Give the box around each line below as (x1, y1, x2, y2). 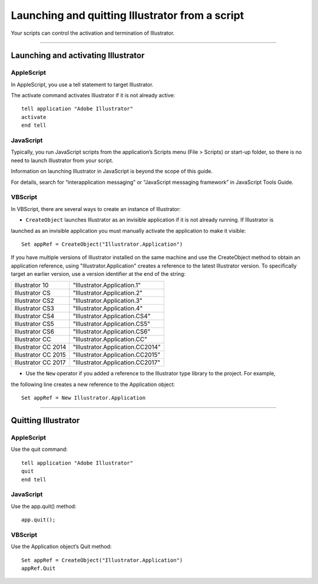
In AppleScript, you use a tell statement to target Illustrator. (11, 81, 154, 88)
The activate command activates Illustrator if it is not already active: (11, 92, 175, 99)
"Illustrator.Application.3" (72, 296, 143, 305)
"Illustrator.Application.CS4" (72, 312, 151, 321)
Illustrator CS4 (14, 312, 55, 321)
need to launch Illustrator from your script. (11, 157, 114, 164)
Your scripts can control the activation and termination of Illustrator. (11, 29, 175, 37)
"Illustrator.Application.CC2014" (72, 343, 161, 351)
